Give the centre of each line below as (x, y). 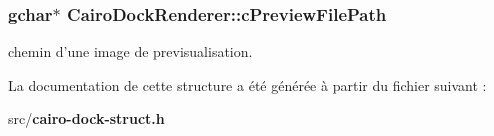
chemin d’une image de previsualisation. (130, 51)
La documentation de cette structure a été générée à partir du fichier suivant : (247, 84)
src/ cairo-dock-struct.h (86, 118)
